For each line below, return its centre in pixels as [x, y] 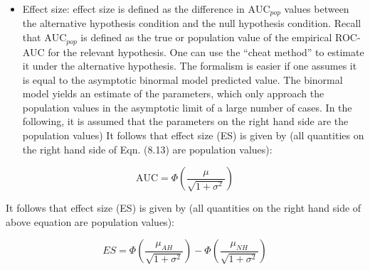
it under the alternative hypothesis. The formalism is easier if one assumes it [190, 66]
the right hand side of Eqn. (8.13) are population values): [147, 149]
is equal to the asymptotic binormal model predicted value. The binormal [183, 79]
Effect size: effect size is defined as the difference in [133, 9]
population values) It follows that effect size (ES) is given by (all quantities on [193, 135]
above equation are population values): [90, 221]
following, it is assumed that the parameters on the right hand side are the [185, 121]
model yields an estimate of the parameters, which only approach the [173, 93]
